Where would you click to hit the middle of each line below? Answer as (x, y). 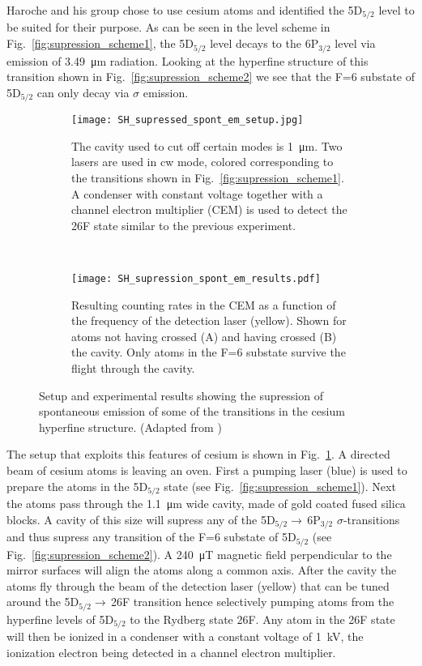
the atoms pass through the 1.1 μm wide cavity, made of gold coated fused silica (206, 503)
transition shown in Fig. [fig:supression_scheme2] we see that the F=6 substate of (211, 77)
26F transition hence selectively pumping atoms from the (252, 602)
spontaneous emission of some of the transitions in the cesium (192, 411)
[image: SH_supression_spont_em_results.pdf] (196, 278)
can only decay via (83, 92)
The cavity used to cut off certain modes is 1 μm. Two (207, 145)
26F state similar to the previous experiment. (184, 225)
